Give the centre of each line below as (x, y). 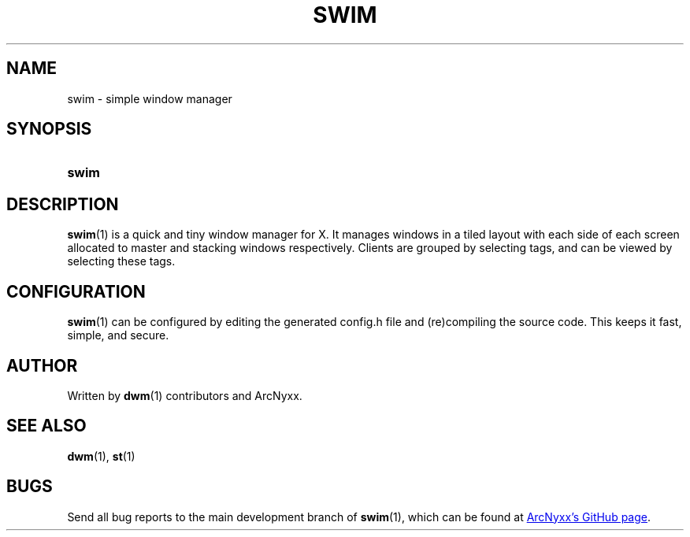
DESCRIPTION (63, 204)
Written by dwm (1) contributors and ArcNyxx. (185, 395)
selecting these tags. (121, 261)
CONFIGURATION (76, 291)
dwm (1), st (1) (101, 456)
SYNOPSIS (49, 129)
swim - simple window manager (150, 98)
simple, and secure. (118, 335)
